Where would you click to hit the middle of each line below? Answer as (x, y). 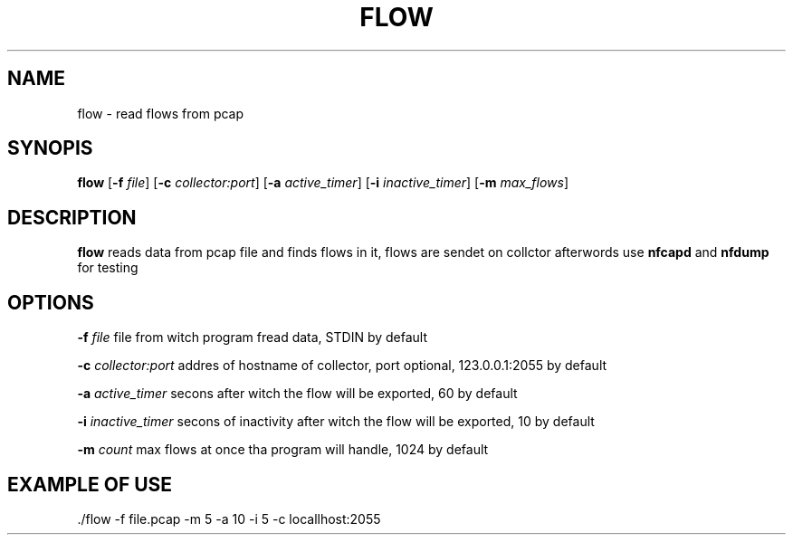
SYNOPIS (50, 148)
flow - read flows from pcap (161, 113)
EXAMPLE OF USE (90, 484)
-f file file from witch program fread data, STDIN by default (252, 338)
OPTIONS (51, 302)
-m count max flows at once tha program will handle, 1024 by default (283, 450)
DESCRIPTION (72, 217)
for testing (108, 268)
